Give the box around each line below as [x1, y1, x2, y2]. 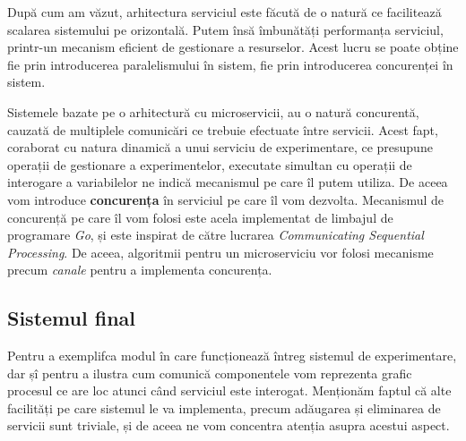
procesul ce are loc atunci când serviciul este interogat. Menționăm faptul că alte [7, 381, 452, 400]
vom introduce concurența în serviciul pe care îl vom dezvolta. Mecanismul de [7, 190, 444, 208]
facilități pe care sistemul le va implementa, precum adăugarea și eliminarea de [7, 398, 441, 417]
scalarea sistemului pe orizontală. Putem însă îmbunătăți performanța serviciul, [7, 20, 444, 38]
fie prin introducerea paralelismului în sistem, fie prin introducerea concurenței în [7, 55, 453, 73]
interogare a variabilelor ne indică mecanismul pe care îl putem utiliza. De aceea [7, 173, 448, 191]
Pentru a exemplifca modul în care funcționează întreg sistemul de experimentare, [7, 346, 457, 365]
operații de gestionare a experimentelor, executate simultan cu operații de [7, 155, 412, 174]
